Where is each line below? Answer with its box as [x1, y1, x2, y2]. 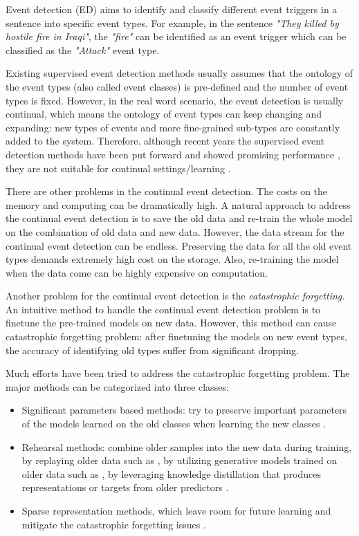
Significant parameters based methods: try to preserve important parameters [21, 403, 347, 417]
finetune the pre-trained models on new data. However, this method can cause [6, 315, 337, 330]
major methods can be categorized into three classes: [6, 379, 229, 394]
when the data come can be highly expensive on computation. [6, 265, 268, 279]
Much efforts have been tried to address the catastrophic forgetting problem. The [6, 366, 350, 380]
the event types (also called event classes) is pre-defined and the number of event [6, 79, 349, 93]
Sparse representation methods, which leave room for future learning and [21, 503, 331, 517]
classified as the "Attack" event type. [6, 42, 160, 57]
